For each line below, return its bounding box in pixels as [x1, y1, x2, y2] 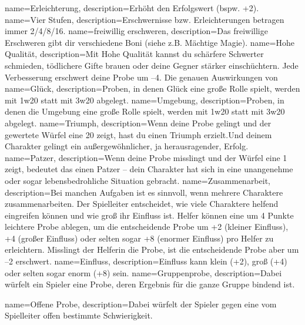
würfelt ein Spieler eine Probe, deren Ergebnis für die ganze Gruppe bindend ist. [5, 278, 295, 290]
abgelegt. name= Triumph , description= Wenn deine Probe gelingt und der [5, 116, 272, 129]
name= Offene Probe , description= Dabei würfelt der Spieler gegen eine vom [5, 297, 277, 310]
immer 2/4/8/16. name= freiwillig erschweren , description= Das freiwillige [5, 25, 268, 37]
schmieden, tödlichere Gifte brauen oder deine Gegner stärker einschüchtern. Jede [5, 59, 299, 71]
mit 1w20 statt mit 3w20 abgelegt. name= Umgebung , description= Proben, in [5, 93, 284, 106]
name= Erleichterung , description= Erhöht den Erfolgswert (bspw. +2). [5, 2, 259, 14]
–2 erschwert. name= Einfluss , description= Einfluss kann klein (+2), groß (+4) [5, 255, 287, 267]
